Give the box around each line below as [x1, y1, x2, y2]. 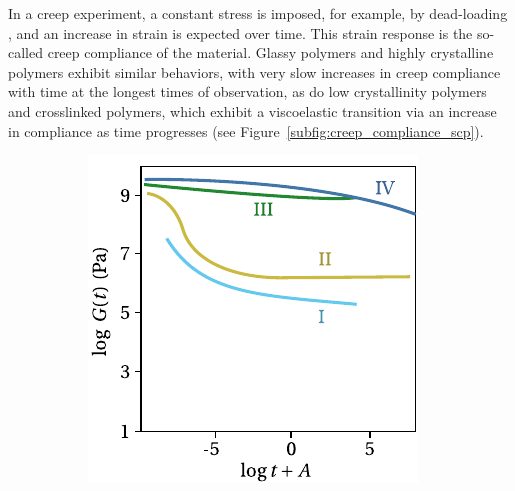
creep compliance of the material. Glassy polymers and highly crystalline [47, 42, 494, 63]
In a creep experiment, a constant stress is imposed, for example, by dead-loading [8, 3, 508, 23]
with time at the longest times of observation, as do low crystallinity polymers [8, 81, 487, 102]
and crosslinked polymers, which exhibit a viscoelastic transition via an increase [8, 100, 497, 121]
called [8, 42, 43, 63]
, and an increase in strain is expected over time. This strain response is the [8, 22, 473, 43]
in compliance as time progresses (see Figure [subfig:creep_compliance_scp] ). [8, 120, 484, 141]
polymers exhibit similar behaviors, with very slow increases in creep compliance [8, 61, 501, 82]
